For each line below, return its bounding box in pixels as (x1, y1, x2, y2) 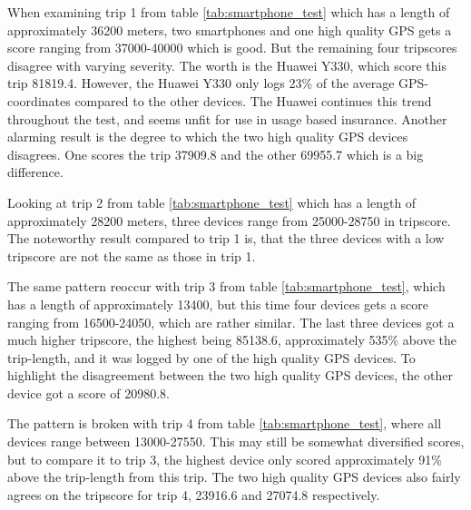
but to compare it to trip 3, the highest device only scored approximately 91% (7, 449, 443, 468)
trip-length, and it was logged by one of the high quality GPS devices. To (7, 348, 416, 367)
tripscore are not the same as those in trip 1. (7, 246, 256, 265)
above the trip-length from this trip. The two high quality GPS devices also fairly (7, 467, 461, 486)
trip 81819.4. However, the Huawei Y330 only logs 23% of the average (7, 74, 395, 93)
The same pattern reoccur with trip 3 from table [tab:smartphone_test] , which (7, 277, 446, 296)
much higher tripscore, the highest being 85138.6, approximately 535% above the (7, 330, 456, 349)
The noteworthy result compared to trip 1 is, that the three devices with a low (7, 229, 445, 248)
